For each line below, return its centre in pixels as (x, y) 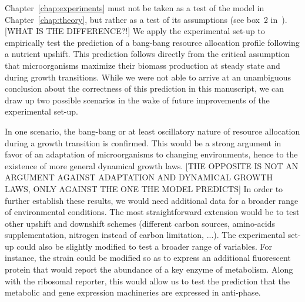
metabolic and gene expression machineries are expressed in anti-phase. (133, 292)
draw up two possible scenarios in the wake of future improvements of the (137, 100)
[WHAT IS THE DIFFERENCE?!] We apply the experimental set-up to (135, 31)
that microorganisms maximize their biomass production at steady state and (143, 65)
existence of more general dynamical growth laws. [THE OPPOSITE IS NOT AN (152, 165)
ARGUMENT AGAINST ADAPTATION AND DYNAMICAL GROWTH (139, 177)
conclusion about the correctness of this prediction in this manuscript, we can (145, 88)
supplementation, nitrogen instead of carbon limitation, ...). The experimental (145, 235)
